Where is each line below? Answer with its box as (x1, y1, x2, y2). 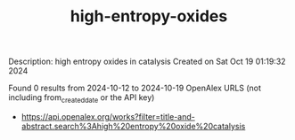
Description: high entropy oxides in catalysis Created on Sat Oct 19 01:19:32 (8, 56, 286, 67)
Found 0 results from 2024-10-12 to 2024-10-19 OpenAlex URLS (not (8, 82, 262, 94)
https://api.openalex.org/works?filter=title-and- (20, 111, 195, 121)
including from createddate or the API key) (8, 92, 155, 105)
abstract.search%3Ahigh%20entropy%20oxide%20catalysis (20, 121, 246, 131)
